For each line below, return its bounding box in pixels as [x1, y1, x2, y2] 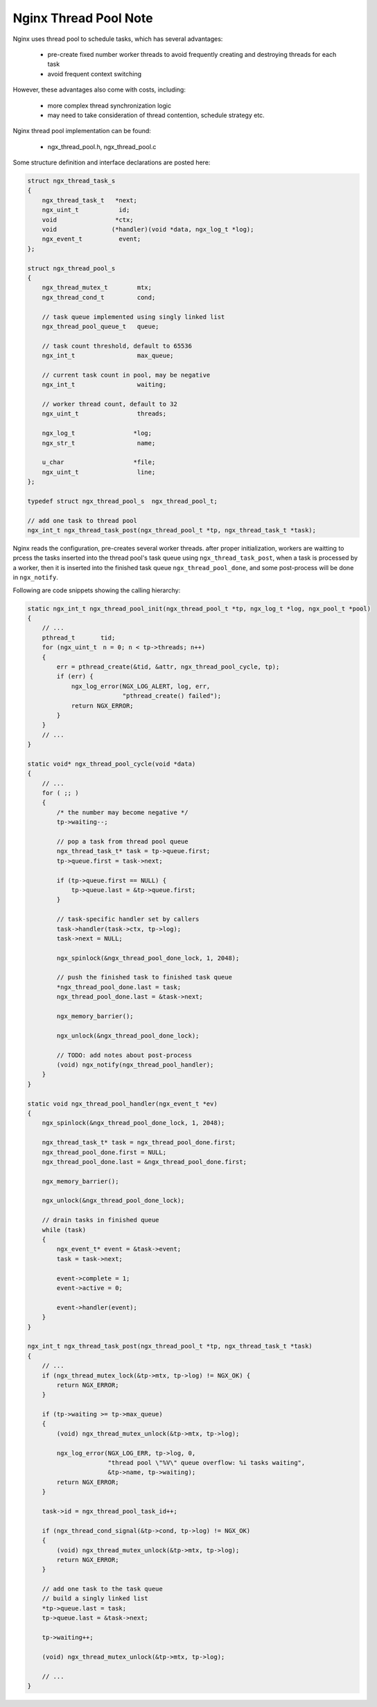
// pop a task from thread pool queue [56, 838, 188, 846]
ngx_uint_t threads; [42, 410, 166, 418]
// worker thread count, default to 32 [42, 400, 178, 409]
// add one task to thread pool [27, 517, 138, 524]
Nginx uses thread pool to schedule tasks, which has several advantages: [12, 35, 223, 43]
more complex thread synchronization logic [47, 101, 172, 110]
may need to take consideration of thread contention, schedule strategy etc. [47, 111, 265, 119]
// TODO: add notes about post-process [56, 1051, 192, 1059]
